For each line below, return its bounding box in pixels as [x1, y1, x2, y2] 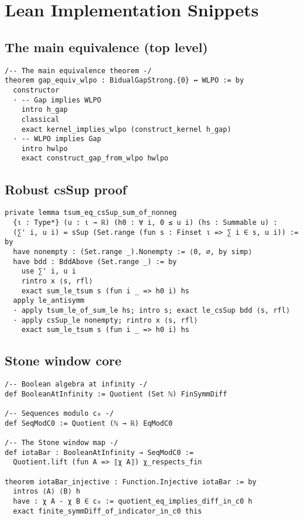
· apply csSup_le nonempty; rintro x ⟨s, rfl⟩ [13, 316, 198, 324]
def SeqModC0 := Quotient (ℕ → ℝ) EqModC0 [5, 419, 173, 427]
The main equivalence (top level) [5, 37, 208, 56]
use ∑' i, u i [21, 267, 76, 276]
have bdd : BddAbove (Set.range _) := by [13, 257, 177, 266]
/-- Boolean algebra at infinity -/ [5, 380, 148, 389]
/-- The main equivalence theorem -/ [5, 66, 152, 75]
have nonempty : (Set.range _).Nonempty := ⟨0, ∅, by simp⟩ [13, 247, 253, 256]
